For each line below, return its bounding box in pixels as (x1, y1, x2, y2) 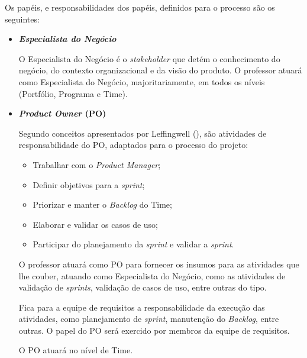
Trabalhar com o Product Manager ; (33, 158, 161, 170)
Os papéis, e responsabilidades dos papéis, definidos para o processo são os (5, 1, 275, 13)
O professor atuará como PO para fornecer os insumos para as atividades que (18, 257, 299, 270)
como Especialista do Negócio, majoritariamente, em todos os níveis (18, 75, 265, 88)
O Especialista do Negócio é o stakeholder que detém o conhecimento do (18, 52, 280, 64)
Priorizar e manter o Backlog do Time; (33, 198, 172, 211)
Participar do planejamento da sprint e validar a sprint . (33, 238, 234, 250)
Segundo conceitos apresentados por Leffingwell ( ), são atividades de (18, 127, 267, 139)
